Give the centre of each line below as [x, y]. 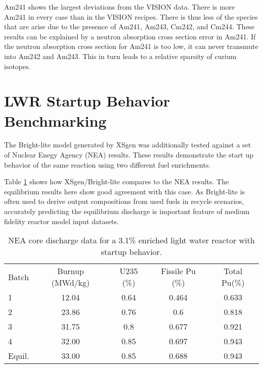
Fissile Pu [178, 271]
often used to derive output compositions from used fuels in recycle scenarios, [124, 201]
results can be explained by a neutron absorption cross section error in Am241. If [130, 36]
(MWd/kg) [71, 283]
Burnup [71, 271]
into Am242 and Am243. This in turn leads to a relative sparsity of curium [120, 56]
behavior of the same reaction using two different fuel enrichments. [107, 164]
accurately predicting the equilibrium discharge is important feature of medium [127, 211]
